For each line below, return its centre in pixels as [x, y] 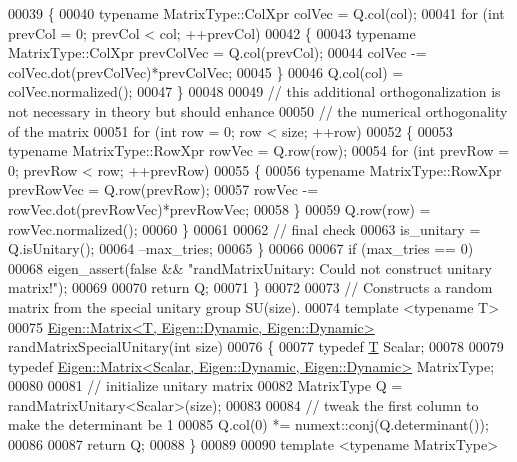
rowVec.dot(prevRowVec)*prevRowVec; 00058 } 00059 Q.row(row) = [219, 208]
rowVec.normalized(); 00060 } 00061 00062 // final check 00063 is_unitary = [244, 228]
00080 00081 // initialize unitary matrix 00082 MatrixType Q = [205, 385]
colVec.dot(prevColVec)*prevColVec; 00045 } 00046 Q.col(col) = [206, 71]
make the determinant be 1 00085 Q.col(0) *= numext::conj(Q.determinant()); [248, 424]
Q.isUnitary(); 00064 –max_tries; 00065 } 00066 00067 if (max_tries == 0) [241, 248]
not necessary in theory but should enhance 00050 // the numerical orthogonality [258, 110]
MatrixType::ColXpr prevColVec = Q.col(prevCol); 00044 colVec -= [217, 52]
